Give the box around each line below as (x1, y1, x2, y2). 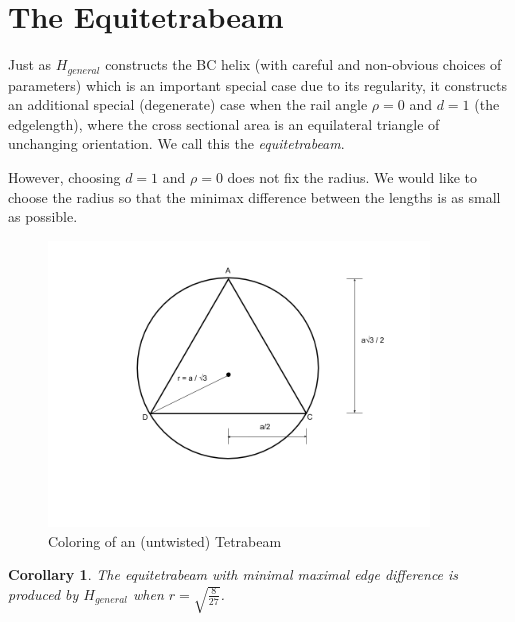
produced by (8, 583, 79, 604)
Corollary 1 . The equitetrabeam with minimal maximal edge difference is (8, 564, 459, 585)
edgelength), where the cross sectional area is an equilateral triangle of (8, 113, 440, 134)
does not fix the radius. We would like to (227, 166, 478, 187)
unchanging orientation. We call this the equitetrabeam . (8, 133, 345, 154)
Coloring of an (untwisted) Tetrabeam (48, 530, 282, 551)
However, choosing (8, 166, 121, 187)
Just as (8, 54, 52, 75)
